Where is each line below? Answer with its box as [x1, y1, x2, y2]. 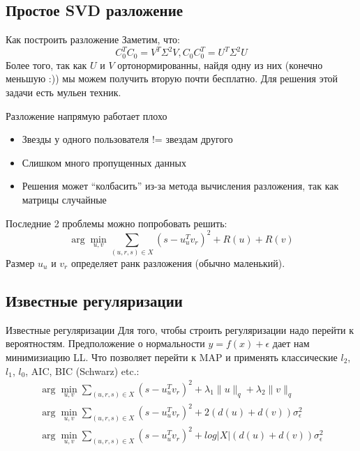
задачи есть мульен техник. [6, 84, 121, 99]
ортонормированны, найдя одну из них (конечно [117, 57, 323, 72]
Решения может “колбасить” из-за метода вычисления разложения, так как [22, 178, 339, 193]
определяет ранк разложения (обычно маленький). [70, 255, 285, 270]
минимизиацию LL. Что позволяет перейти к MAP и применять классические [6, 349, 338, 364]
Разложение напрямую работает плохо [6, 108, 167, 123]
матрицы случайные [22, 192, 107, 206]
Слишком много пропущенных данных [22, 155, 186, 169]
